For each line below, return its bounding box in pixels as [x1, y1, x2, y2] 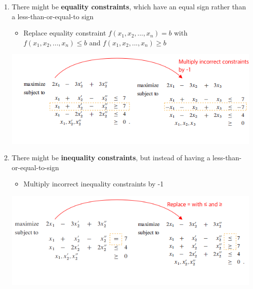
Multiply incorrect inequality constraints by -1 [23, 179, 164, 189]
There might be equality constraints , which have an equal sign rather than [11, 1, 246, 11]
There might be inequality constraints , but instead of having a [11, 152, 211, 163]
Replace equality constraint [23, 28, 106, 38]
